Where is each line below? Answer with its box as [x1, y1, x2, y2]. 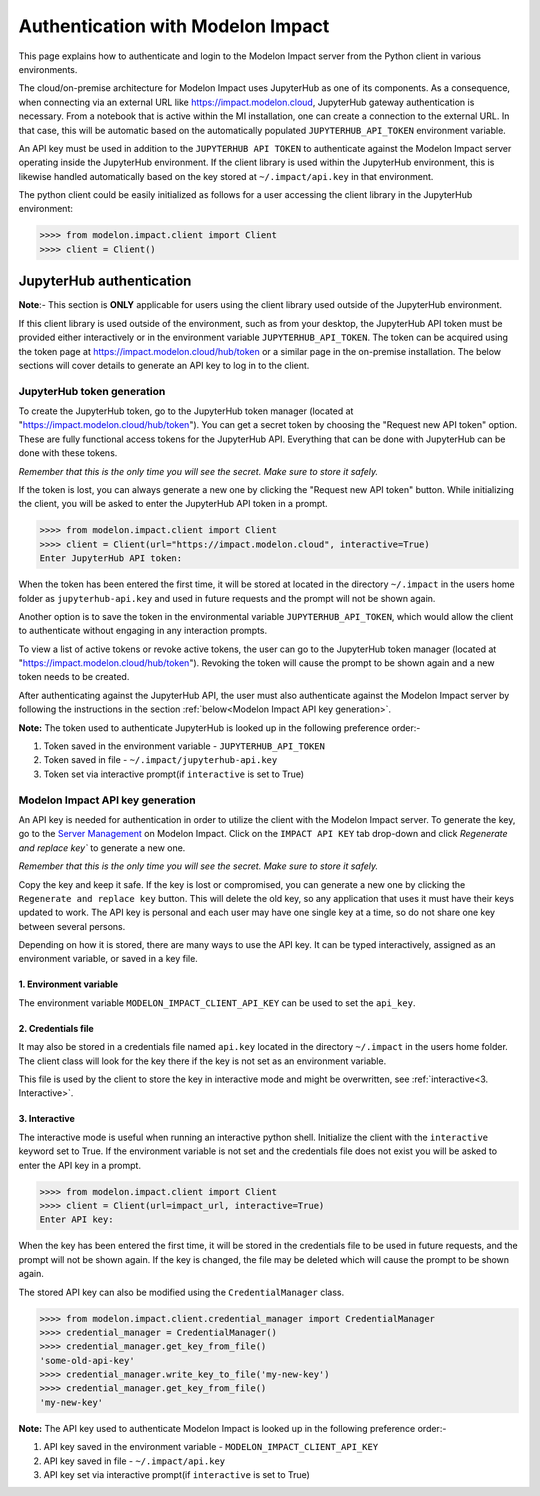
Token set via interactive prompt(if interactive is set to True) [43, 768, 305, 780]
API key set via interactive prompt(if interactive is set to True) [43, 1469, 310, 1480]
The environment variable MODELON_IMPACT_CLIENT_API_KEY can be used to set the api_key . [18, 996, 416, 1009]
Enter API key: [39, 1214, 114, 1225]
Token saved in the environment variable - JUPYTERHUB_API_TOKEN [43, 740, 325, 752]
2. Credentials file [18, 1022, 94, 1034]
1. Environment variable [18, 978, 119, 990]
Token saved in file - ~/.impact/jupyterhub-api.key [43, 754, 278, 766]
